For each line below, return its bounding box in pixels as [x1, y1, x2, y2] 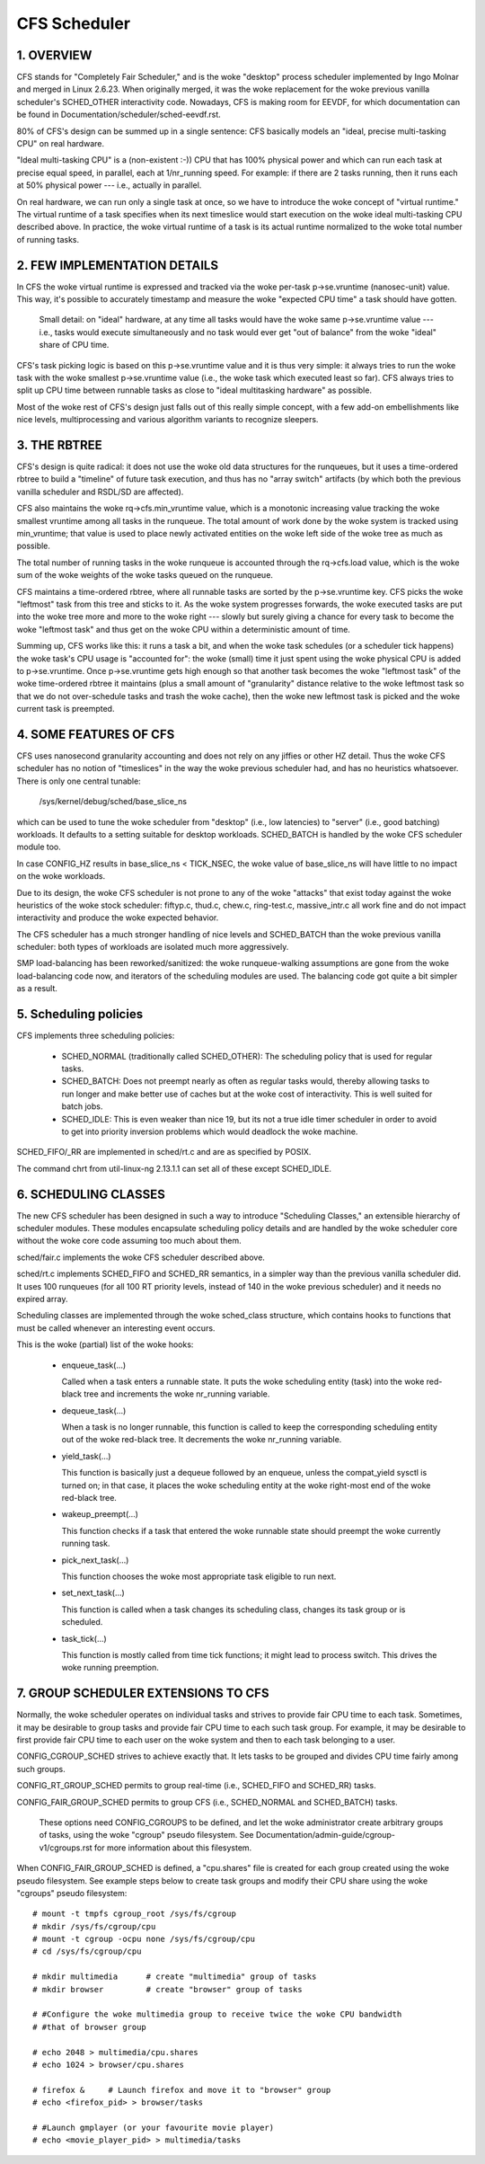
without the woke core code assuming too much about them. [16, 1236, 242, 1246]
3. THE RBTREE [16, 437, 102, 453]
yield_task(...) [61, 1450, 111, 1461]
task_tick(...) [61, 1633, 107, 1644]
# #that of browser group [32, 2022, 147, 2032]
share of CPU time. [39, 340, 110, 350]
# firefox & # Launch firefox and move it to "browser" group [32, 2085, 331, 2095]
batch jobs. [61, 1101, 103, 1112]
